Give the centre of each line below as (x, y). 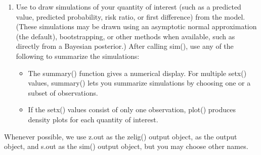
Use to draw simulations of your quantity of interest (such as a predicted (128, 7)
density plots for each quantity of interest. (93, 119)
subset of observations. (63, 92)
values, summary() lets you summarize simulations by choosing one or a (139, 83)
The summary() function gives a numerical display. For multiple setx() (137, 73)
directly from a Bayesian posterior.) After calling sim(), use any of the (125, 46)
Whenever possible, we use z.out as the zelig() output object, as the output (121, 136)
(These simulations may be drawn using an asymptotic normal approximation (136, 26)
